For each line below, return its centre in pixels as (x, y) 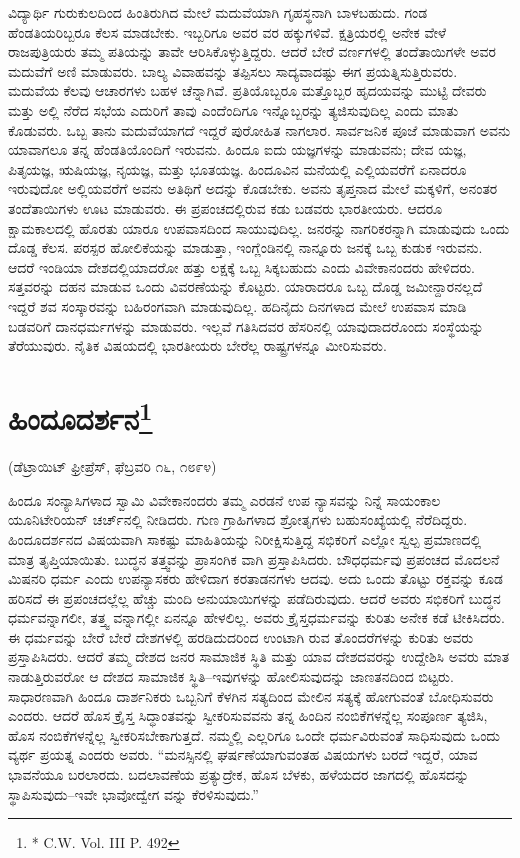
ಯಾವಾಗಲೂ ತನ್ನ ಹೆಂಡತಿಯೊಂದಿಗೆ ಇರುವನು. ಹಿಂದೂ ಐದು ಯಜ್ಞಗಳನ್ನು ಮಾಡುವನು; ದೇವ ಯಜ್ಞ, (237, 149)
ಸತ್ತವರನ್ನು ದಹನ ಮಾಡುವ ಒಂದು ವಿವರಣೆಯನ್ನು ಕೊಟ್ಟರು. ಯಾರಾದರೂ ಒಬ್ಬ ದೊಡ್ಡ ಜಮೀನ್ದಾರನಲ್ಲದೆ (245, 286)
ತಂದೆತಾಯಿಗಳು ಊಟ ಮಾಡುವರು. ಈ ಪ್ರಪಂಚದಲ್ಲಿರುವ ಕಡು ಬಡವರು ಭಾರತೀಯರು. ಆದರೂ (225, 207)
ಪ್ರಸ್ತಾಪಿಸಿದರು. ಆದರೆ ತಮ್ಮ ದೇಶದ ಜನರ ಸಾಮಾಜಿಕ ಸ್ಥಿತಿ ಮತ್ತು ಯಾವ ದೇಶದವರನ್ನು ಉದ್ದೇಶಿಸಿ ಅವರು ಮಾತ (259, 656)
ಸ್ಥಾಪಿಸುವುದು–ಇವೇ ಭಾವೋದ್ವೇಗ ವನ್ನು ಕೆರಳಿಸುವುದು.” (133, 793)
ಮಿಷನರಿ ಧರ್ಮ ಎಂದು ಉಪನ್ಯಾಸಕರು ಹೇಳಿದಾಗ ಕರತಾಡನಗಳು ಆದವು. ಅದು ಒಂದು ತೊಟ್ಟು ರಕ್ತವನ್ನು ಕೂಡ (255, 578)
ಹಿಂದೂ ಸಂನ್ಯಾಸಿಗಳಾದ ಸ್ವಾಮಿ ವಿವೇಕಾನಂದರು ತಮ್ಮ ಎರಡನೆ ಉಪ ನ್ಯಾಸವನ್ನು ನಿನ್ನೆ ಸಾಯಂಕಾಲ (224, 499)
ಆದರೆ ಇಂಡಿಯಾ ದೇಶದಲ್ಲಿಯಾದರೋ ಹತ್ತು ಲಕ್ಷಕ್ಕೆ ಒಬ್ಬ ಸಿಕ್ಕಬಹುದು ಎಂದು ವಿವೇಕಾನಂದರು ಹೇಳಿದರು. (241, 266)
